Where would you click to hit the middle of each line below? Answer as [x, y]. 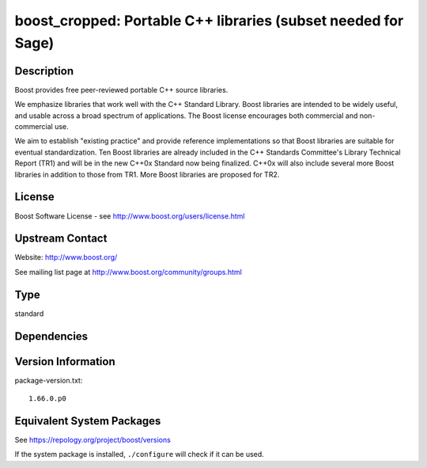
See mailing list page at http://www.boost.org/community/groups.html [128, 272]
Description [44, 71]
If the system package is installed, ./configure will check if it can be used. [139, 455]
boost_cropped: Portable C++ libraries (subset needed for [209, 21]
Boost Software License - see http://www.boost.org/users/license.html [130, 216]
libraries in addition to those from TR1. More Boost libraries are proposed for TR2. [147, 174]
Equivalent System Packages [88, 421]
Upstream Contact [61, 239]
